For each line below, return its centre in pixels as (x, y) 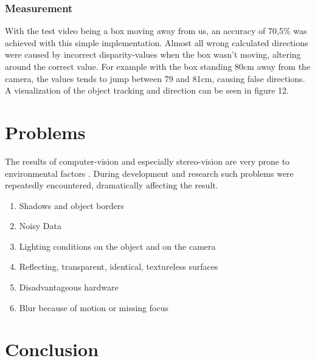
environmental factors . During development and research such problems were (149, 173)
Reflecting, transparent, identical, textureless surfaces (119, 266)
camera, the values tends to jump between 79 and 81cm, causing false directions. (155, 78)
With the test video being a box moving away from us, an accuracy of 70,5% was (156, 31)
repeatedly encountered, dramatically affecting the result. (112, 185)
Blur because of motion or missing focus (94, 307)
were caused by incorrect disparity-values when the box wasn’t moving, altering (153, 54)
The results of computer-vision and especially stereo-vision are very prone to (147, 161)
